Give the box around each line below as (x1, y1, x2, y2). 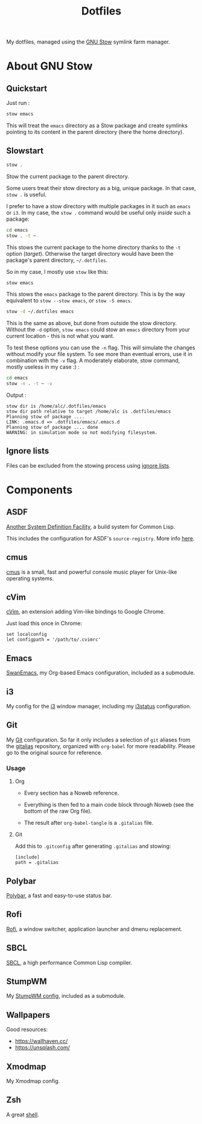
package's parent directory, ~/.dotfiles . (6, 256, 108, 264)
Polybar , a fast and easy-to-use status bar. (6, 892, 113, 899)
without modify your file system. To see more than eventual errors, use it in (6, 351, 193, 358)
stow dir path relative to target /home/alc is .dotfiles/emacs (6, 408, 171, 414)
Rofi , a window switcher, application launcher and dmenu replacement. (6, 925, 183, 933)
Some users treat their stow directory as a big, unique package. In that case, (6, 184, 196, 191)
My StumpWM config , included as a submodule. (6, 992, 125, 1000)
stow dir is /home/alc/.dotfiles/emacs (6, 403, 107, 409)
